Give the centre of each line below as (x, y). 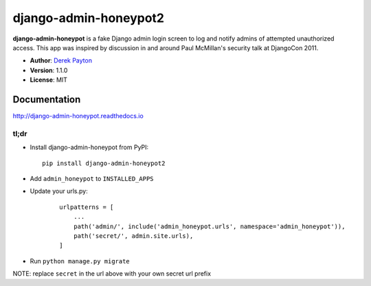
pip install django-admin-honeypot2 (104, 163)
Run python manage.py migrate (80, 261)
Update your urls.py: (59, 191)
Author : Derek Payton (61, 60)
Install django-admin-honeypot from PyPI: (89, 147)
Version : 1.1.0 (49, 70)
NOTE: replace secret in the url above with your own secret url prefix (112, 274)
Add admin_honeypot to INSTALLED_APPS (92, 178)
